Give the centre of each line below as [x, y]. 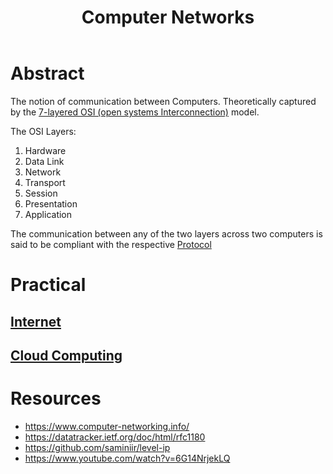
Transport [45, 182]
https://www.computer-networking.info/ [107, 426]
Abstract [47, 73]
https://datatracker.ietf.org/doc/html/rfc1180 [115, 437]
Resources [56, 398]
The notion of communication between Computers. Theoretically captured [163, 101]
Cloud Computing [66, 355]
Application [48, 214]
